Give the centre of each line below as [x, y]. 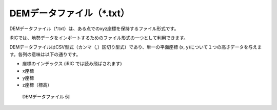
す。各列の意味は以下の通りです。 [45, 54]
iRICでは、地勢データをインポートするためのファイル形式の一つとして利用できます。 [99, 38]
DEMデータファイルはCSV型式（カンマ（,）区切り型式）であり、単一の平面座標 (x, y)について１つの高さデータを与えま [136, 47]
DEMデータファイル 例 [46, 96]
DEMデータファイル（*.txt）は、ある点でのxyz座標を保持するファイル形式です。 [94, 29]
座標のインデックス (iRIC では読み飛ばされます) [72, 64]
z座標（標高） [37, 85]
